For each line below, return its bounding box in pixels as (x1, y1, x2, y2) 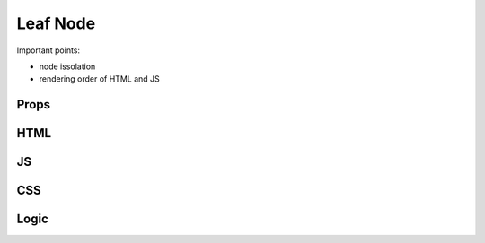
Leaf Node (16, 13, 96, 33)
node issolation (39, 61, 96, 72)
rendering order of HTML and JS (39, 74, 161, 84)
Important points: (16, 45, 81, 56)
